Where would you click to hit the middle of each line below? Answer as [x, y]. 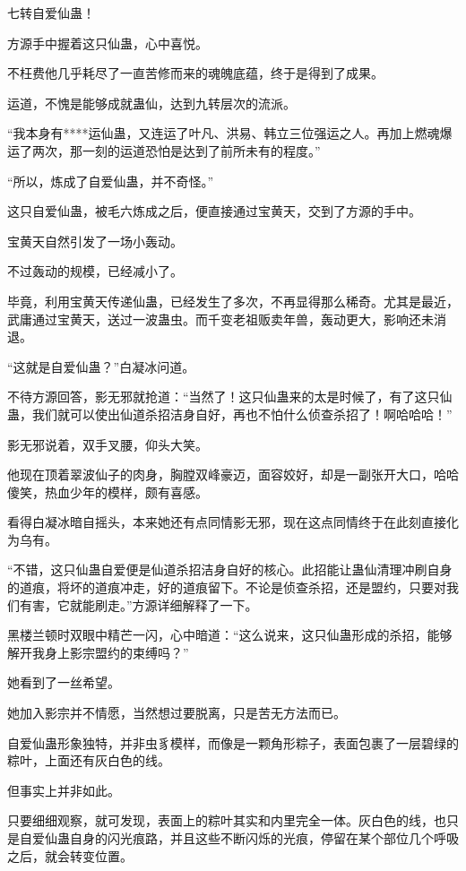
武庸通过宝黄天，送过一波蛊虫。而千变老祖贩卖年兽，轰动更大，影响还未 [220, 319]
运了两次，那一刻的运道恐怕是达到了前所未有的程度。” [164, 150]
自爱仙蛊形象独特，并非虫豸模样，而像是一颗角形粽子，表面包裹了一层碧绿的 [233, 742]
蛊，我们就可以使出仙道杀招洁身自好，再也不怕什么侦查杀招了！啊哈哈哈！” [230, 414]
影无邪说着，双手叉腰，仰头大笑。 [108, 444]
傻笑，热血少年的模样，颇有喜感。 [108, 492]
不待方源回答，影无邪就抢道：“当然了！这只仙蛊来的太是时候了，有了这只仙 [230, 397]
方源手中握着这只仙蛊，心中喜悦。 [108, 43]
